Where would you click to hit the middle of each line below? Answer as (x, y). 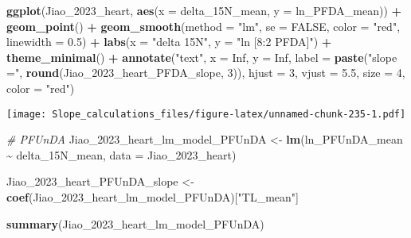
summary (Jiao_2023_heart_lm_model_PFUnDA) (135, 223)
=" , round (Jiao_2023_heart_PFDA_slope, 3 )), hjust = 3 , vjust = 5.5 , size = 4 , (206, 73)
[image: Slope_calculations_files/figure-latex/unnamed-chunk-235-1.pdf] (206, 114)
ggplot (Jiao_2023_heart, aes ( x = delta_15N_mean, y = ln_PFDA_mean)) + (204, 10)
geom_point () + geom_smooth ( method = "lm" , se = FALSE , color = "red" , (204, 26)
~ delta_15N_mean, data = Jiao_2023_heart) (121, 154)
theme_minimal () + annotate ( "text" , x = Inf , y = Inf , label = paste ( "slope (202, 57)
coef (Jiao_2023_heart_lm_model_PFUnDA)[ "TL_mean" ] (153, 197)
